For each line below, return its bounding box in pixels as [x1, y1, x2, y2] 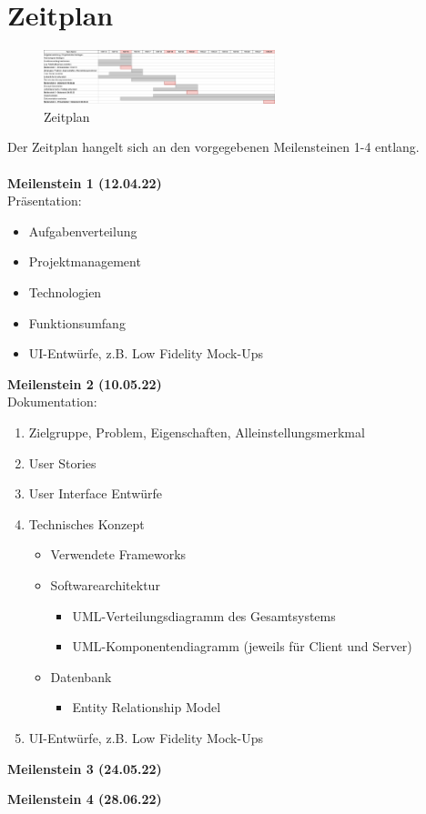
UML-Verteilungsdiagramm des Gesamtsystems [72, 606, 336, 625]
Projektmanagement [28, 252, 141, 271]
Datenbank [50, 667, 112, 686]
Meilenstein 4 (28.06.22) [7, 789, 162, 809]
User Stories [28, 453, 96, 472]
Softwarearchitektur [50, 575, 160, 594]
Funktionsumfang [28, 313, 126, 332]
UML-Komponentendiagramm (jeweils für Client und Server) [72, 637, 412, 656]
